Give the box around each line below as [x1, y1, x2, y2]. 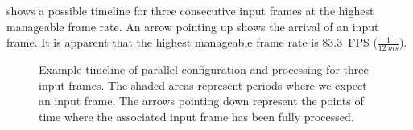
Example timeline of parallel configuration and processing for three [39, 61, 369, 78]
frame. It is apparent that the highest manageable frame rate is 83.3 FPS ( [6, 34, 378, 51]
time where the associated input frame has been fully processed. [39, 108, 354, 124]
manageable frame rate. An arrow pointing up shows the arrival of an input [6, 18, 379, 35]
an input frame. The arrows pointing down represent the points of [39, 92, 364, 109]
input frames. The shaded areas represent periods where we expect [39, 76, 367, 93]
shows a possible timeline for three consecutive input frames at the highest [6, 2, 374, 18]
